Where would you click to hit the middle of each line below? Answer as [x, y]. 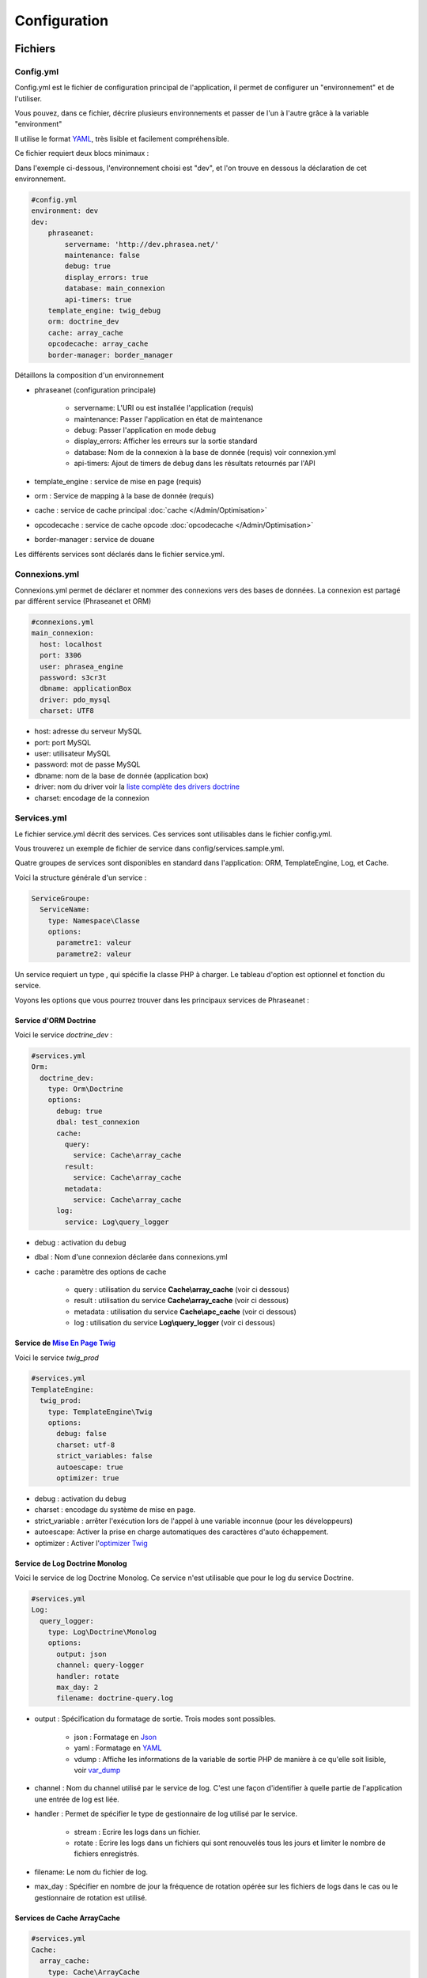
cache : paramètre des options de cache [100, 1271]
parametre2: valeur [94, 954]
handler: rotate [88, 1676]
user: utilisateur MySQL [72, 753]
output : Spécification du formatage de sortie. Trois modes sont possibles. [155, 1719]
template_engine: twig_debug [104, 310]
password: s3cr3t [73, 678]
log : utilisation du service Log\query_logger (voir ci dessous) [175, 1323]
